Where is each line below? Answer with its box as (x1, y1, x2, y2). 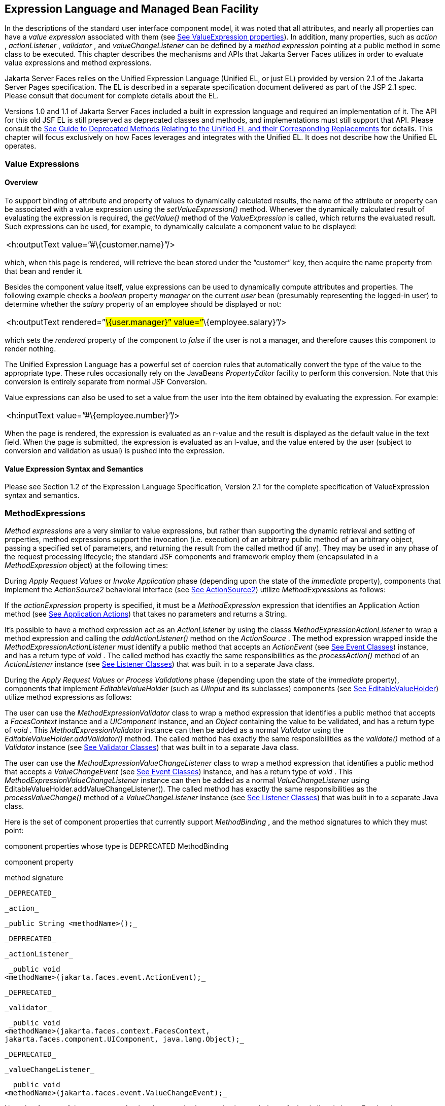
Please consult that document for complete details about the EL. (5, 91, 219, 100)
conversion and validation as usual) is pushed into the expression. (5, 446, 225, 455)
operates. (5, 141, 37, 151)
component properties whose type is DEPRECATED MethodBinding (5, 841, 229, 850)
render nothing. (5, 344, 56, 353)
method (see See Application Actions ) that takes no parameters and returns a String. (5, 609, 287, 618)
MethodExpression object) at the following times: (5, 560, 168, 569)
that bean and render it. (5, 267, 83, 276)
